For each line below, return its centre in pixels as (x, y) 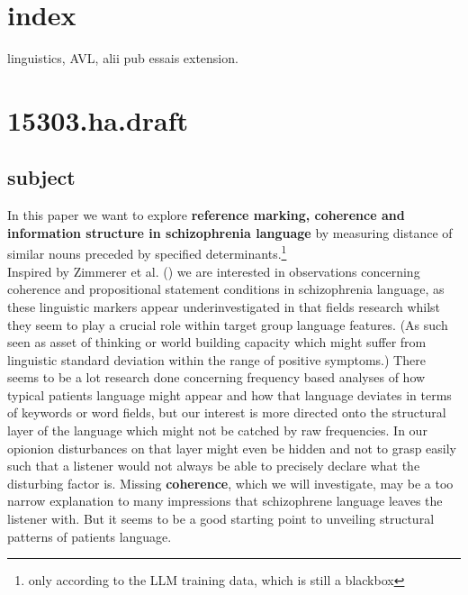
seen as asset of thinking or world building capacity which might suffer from (217, 342)
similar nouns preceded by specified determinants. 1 (147, 252)
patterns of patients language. (90, 536)
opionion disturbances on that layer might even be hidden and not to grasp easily (232, 448)
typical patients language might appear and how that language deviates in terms (229, 394)
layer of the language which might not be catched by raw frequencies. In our (217, 430)
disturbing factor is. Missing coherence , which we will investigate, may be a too (230, 483)
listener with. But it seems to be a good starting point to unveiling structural (221, 519)
